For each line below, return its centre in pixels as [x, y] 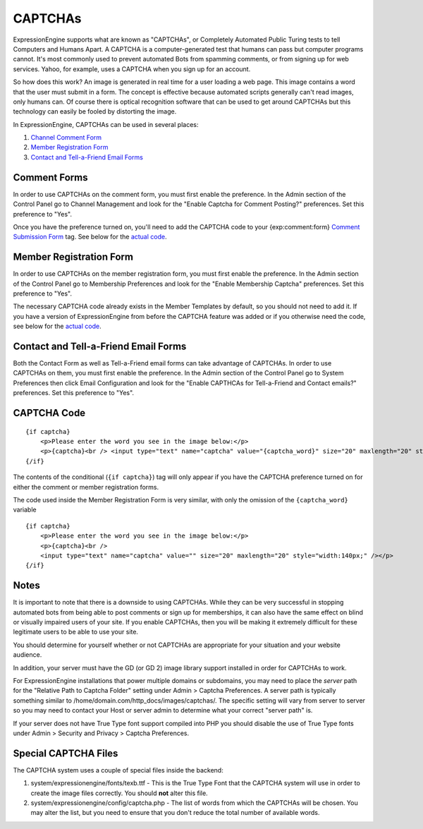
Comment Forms [50, 177]
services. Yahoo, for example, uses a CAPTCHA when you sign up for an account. [132, 69]
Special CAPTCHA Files [66, 753]
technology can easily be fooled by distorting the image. [95, 111]
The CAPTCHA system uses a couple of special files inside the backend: [118, 770]
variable [25, 510]
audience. [27, 655]
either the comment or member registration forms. [86, 487]
